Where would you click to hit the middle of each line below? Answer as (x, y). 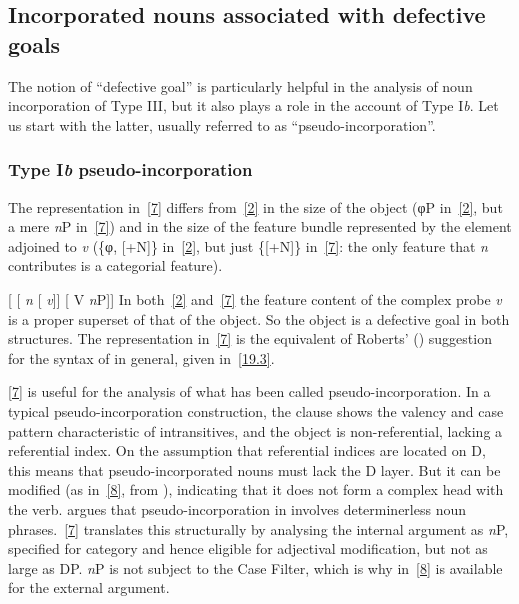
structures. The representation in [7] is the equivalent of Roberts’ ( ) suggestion (250, 338)
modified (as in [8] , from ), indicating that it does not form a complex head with (256, 489)
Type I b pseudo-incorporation (130, 169)
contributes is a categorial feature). (115, 265)
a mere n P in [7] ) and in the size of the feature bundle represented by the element (260, 226)
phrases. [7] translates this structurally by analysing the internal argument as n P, (258, 528)
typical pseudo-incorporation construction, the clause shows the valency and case (256, 410)
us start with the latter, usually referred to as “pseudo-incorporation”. (222, 124)
